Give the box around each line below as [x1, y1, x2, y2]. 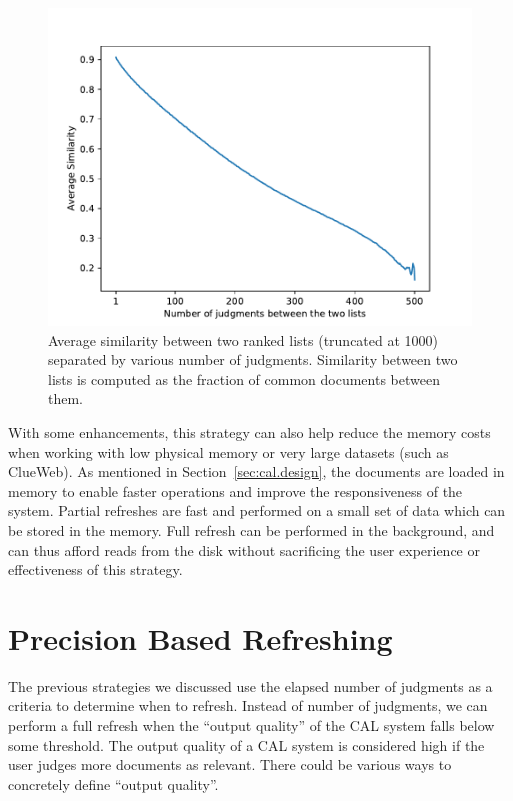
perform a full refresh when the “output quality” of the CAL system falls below [8, 715, 495, 736]
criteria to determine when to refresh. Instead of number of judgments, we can [8, 695, 488, 716]
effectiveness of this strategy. [8, 559, 183, 580]
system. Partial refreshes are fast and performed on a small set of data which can [8, 500, 506, 521]
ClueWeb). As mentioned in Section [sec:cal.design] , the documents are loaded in [8, 461, 505, 482]
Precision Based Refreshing [8, 617, 393, 658]
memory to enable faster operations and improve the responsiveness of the [8, 480, 463, 501]
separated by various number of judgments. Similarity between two [48, 349, 458, 370]
